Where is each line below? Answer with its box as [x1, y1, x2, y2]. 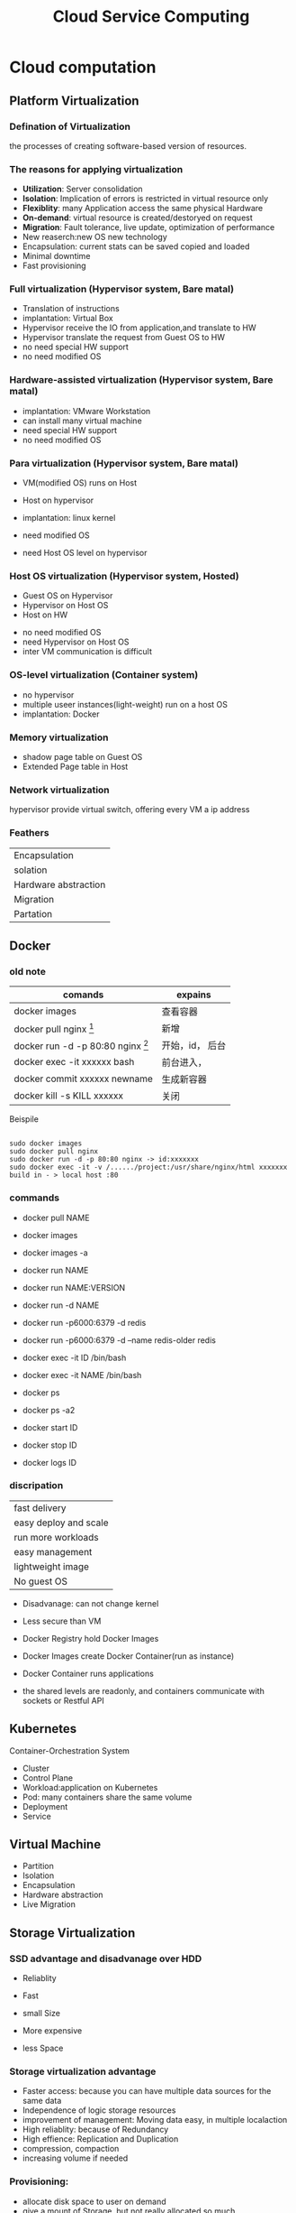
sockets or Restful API [22, 1695, 105, 1706]
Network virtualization [9, 783, 110, 796]
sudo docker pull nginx [9, 1147, 99, 1156]
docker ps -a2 [22, 1404, 76, 1415]
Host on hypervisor [22, 495, 94, 506]
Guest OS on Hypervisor [22, 590, 113, 601]
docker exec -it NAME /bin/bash [22, 1369, 142, 1380]
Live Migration [22, 1899, 76, 1910]
